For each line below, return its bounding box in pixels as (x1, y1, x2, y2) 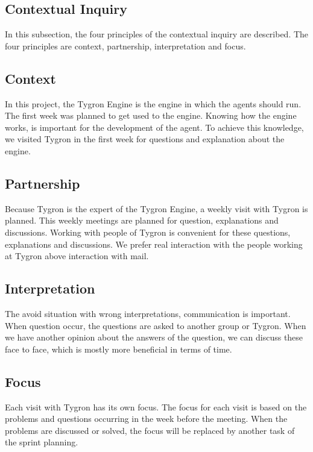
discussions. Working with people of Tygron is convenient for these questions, (5, 225, 291, 238)
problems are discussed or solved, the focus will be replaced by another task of (5, 424, 295, 436)
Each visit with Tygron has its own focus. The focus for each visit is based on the (5, 400, 307, 413)
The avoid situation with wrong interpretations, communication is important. (5, 307, 291, 319)
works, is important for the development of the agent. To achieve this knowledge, (5, 121, 304, 133)
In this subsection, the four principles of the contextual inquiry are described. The (5, 28, 309, 40)
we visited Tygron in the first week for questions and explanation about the (5, 133, 285, 145)
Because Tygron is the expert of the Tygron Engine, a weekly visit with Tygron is (5, 202, 308, 215)
